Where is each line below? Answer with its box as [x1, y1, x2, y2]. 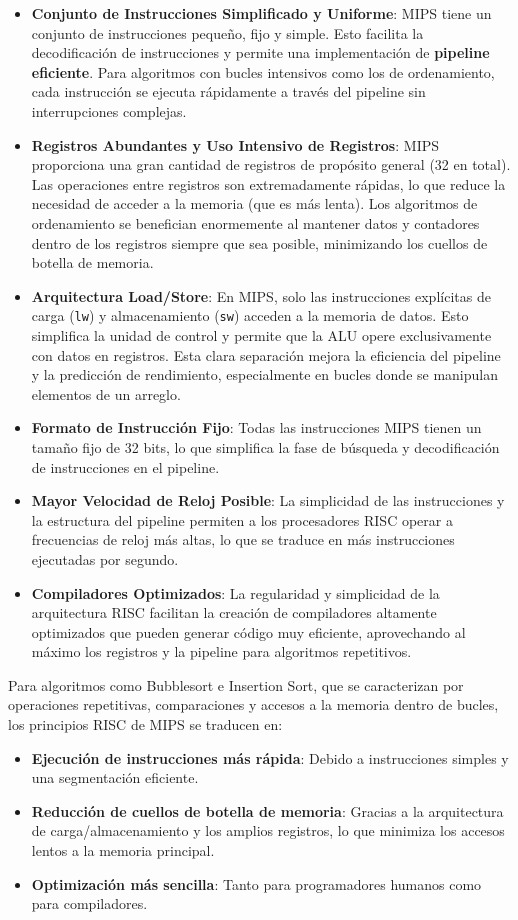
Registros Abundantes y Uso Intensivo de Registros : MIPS [31, 134, 439, 155]
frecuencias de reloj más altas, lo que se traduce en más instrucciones [31, 529, 455, 550]
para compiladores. [31, 893, 148, 914]
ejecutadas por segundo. [31, 548, 179, 569]
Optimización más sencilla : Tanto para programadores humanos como [31, 873, 482, 894]
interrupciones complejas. [31, 100, 187, 121]
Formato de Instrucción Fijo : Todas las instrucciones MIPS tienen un [31, 417, 482, 438]
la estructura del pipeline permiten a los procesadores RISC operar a [31, 509, 453, 530]
